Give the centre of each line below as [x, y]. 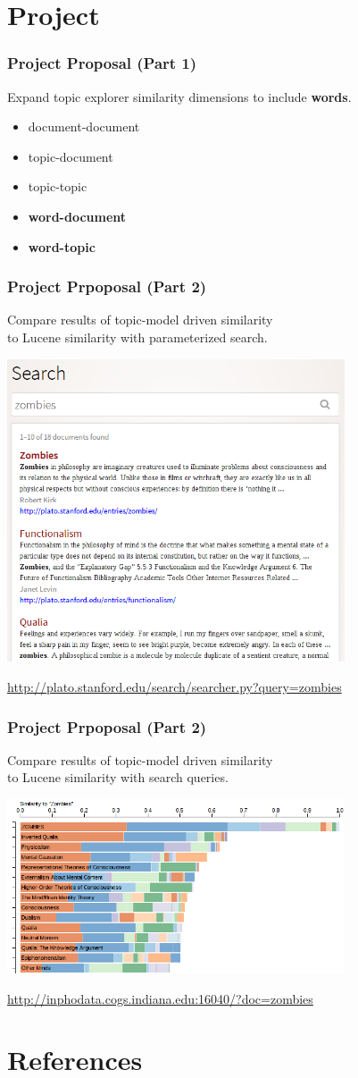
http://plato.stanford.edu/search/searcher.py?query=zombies [175, 686]
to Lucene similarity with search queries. [118, 777]
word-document [77, 216]
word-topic [62, 246]
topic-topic [58, 186]
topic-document [71, 156]
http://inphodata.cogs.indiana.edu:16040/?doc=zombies [160, 998]
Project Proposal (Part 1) [102, 63]
